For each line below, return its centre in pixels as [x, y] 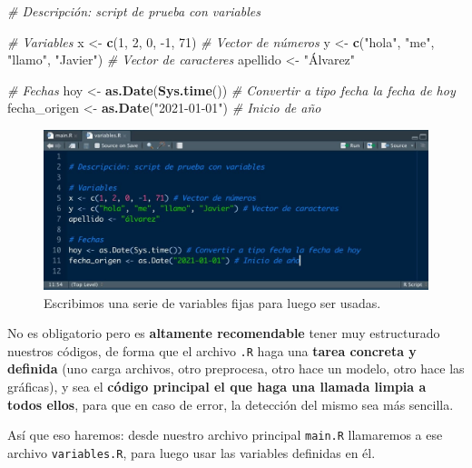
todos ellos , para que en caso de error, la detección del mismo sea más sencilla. [231, 404]
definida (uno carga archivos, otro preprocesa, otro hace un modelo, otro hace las [236, 368]
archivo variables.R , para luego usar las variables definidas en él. [192, 452]
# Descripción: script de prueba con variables [134, 11]
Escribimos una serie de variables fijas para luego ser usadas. [212, 302]
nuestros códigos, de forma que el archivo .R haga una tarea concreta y [212, 350]
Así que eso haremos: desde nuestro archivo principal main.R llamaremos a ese [225, 435]
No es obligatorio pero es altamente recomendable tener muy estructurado [224, 333]
